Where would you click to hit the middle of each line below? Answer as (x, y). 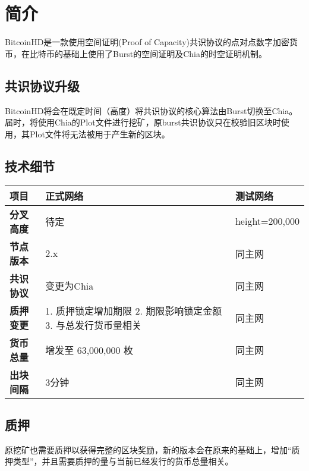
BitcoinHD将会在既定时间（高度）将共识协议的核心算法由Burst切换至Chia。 (151, 110)
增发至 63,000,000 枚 (89, 350)
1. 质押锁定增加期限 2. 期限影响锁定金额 (134, 310)
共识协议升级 (42, 85)
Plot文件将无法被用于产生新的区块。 (100, 134)
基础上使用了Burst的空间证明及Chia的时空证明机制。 (165, 53)
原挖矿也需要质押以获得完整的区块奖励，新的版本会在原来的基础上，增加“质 (152, 449)
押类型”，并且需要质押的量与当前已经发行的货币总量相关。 (119, 461)
